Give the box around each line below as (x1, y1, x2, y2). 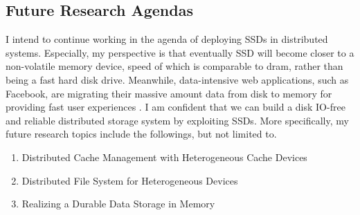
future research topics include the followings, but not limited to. (6, 127, 277, 141)
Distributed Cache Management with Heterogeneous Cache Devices (21, 149, 307, 164)
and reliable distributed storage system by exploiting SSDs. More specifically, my (6, 113, 349, 127)
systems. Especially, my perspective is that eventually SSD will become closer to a (6, 45, 354, 59)
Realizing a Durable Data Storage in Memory (21, 196, 215, 211)
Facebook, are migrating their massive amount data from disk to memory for (6, 86, 332, 100)
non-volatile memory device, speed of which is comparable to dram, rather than (6, 59, 343, 73)
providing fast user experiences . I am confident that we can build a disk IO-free (6, 100, 345, 114)
